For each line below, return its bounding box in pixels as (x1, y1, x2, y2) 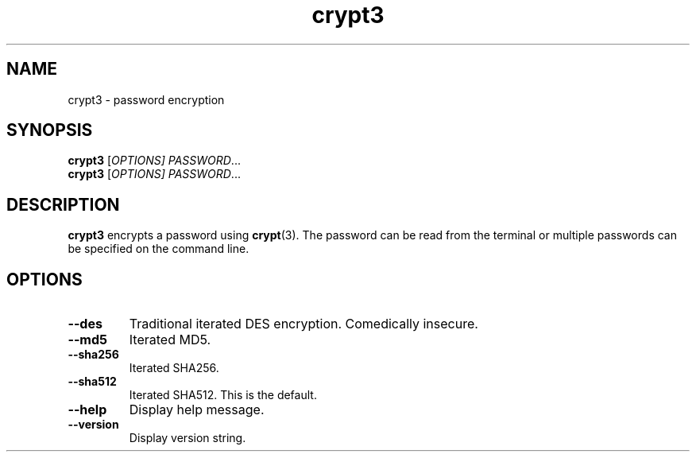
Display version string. (129, 431, 246, 445)
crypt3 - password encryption (68, 92, 225, 107)
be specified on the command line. (68, 242, 249, 256)
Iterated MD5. (129, 332, 211, 348)
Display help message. (129, 402, 265, 418)
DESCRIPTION (6, 194, 120, 215)
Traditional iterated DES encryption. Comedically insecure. (129, 316, 478, 332)
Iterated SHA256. (129, 361, 219, 375)
